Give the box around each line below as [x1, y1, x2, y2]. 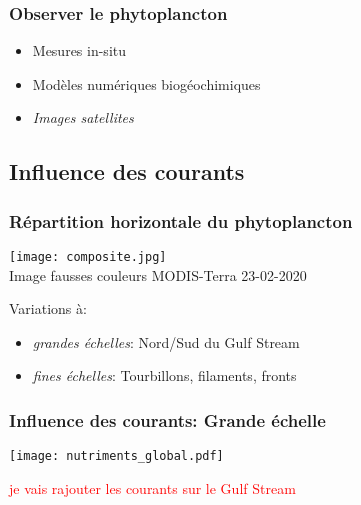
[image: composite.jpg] [9, 250, 167, 264]
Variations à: [9, 298, 87, 319]
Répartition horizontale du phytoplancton [9, 208, 353, 233]
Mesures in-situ [32, 40, 127, 61]
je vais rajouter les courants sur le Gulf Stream [9, 477, 296, 498]
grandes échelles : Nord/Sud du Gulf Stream [32, 331, 300, 352]
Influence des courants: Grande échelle [9, 407, 326, 432]
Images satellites [32, 107, 134, 128]
